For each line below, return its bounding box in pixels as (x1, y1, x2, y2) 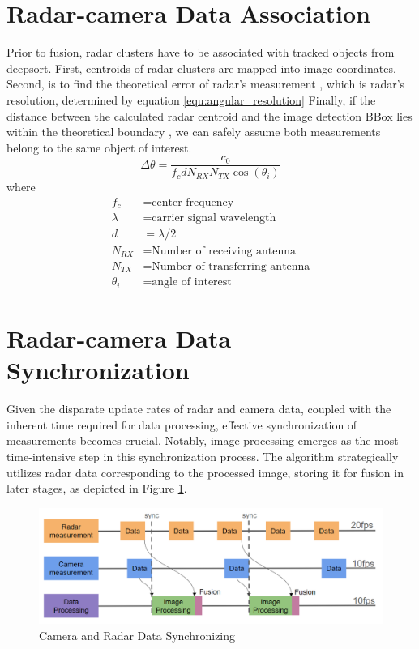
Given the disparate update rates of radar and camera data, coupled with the (6, 400, 391, 417)
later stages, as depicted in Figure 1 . (6, 480, 187, 497)
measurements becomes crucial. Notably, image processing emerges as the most (6, 432, 399, 449)
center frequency (152, 196, 234, 208)
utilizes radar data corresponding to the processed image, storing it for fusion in (6, 463, 404, 480)
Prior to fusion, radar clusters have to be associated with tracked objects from (6, 44, 395, 61)
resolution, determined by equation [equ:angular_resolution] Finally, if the (6, 91, 376, 108)
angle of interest (152, 276, 232, 288)
